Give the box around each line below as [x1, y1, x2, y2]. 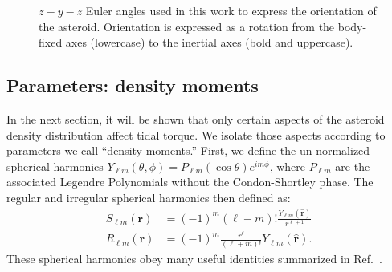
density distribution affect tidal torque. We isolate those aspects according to [6, 126, 386, 143]
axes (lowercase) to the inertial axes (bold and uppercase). [65, 34, 353, 51]
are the [335, 157, 370, 174]
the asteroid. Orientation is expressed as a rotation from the [39, 18, 335, 35]
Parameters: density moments [6, 73, 259, 98]
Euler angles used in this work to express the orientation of [85, 2, 377, 18]
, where [269, 157, 305, 174]
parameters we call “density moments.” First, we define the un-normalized [6, 142, 370, 159]
